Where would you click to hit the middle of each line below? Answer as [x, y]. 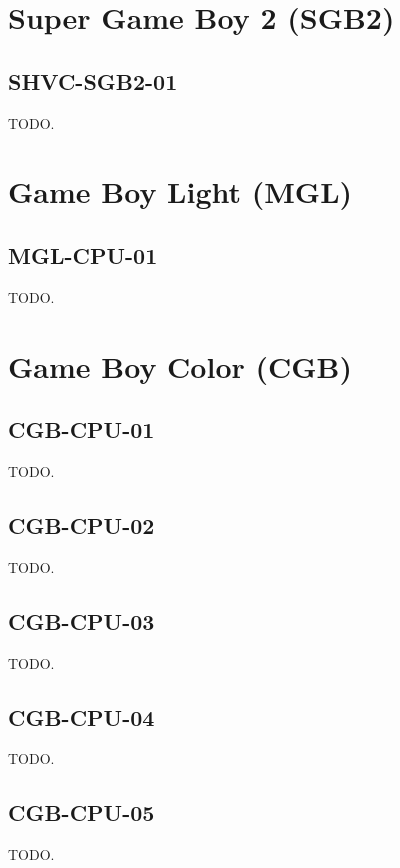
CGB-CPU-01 [81, 429]
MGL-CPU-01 [83, 254]
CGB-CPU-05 [81, 812]
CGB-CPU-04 [81, 716]
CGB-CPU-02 [81, 524]
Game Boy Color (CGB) [180, 365]
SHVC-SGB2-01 [93, 80]
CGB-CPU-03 [81, 620]
